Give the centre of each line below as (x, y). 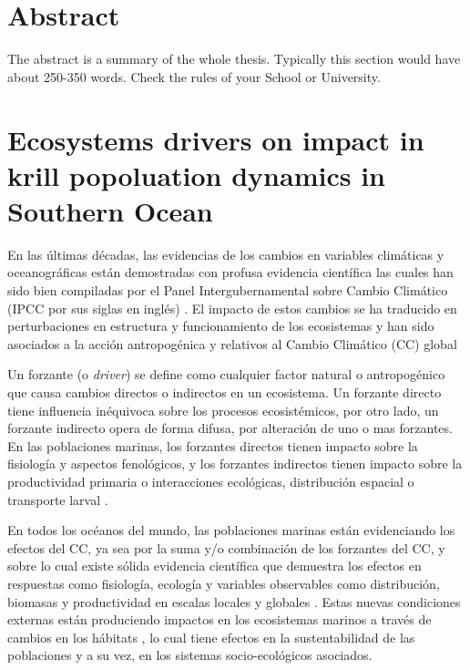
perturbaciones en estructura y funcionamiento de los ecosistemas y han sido (221, 326)
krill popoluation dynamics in (196, 175)
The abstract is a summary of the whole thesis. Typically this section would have (234, 59)
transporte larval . (58, 499)
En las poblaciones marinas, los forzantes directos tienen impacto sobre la (213, 445)
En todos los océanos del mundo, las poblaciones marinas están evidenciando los (231, 530)
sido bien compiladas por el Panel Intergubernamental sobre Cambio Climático (228, 290)
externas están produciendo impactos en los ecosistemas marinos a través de (220, 619)
